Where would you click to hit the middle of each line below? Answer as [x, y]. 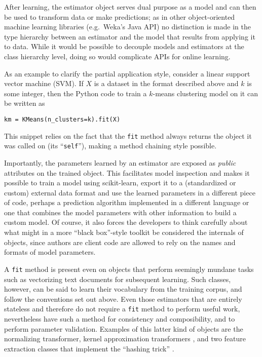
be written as [25, 103]
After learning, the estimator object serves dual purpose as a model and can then [130, 7]
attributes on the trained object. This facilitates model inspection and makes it [127, 172]
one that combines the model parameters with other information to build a [120, 212]
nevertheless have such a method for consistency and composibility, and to [120, 318]
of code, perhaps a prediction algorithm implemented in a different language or [127, 202]
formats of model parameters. [50, 252]
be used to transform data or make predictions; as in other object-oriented [120, 16]
